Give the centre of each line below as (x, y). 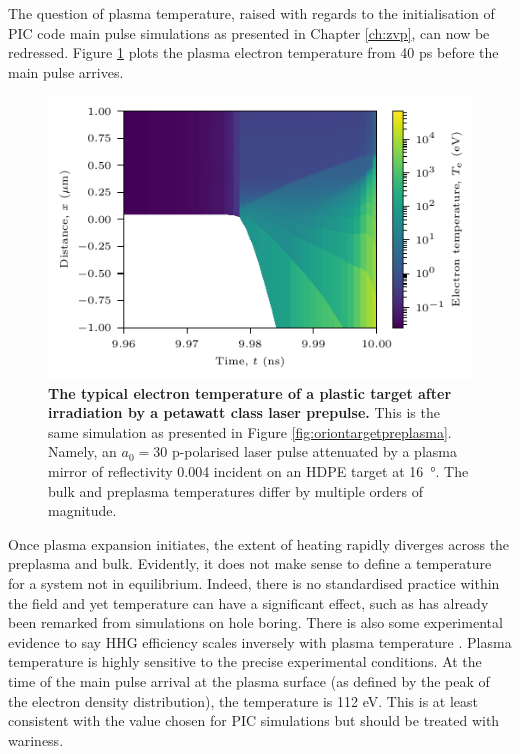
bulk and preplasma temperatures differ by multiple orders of (235, 490)
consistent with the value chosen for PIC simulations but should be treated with (254, 720)
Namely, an (82, 451)
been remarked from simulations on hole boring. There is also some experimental (255, 622)
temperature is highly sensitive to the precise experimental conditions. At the (245, 661)
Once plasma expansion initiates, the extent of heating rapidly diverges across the (259, 543)
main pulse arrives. (66, 71)
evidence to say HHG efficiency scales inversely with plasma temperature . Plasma (260, 641)
